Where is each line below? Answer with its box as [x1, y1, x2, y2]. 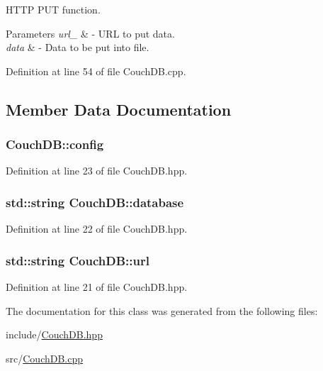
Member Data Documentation [6, 98, 232, 120]
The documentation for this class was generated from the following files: [6, 303, 318, 318]
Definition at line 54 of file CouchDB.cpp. [6, 63, 186, 78]
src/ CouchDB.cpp [6, 350, 84, 365]
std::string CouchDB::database [6, 193, 184, 211]
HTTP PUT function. [6, 2, 101, 16]
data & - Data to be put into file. [6, 40, 149, 55]
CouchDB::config [6, 135, 104, 153]
